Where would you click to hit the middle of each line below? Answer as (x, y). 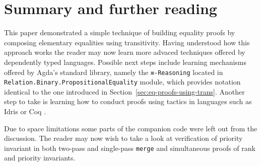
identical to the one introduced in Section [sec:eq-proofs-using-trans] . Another (124, 91)
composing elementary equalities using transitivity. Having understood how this (127, 42)
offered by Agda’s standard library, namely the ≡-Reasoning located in (114, 72)
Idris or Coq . (25, 111)
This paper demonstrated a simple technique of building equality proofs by (120, 32)
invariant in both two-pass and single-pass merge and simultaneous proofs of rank (130, 148)
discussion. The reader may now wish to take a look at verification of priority (123, 138)
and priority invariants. (40, 158)
